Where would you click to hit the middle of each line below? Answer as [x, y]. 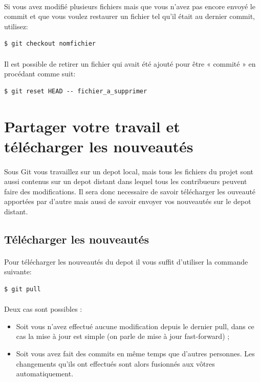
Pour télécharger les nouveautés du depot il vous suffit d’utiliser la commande [126, 261]
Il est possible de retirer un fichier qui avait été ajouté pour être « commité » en [130, 63]
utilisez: [16, 26]
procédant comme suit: [40, 74]
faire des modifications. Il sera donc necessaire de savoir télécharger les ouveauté [130, 191]
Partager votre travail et [92, 126]
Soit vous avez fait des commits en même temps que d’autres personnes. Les [135, 353]
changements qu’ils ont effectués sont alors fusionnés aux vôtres [115, 363]
